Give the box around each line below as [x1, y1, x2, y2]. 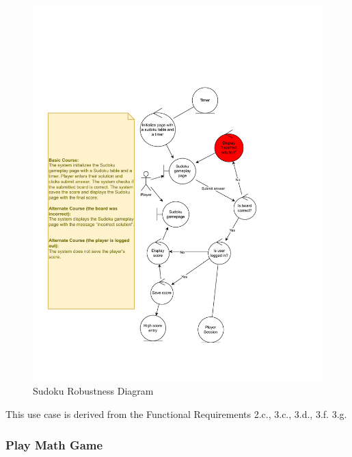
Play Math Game [5, 436, 103, 453]
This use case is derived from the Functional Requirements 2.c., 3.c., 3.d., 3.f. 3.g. [5, 407, 347, 421]
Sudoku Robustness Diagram [33, 384, 154, 398]
